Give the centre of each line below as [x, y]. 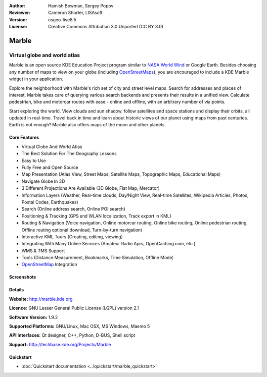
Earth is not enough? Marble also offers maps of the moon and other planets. [88, 125]
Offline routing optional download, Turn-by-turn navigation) [82, 230]
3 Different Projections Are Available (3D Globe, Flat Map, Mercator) [91, 188]
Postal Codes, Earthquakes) [50, 202]
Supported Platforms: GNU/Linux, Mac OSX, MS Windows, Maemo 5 [80, 326]
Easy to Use [34, 161]
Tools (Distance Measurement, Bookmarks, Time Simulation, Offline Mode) [98, 258]
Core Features [24, 137]
